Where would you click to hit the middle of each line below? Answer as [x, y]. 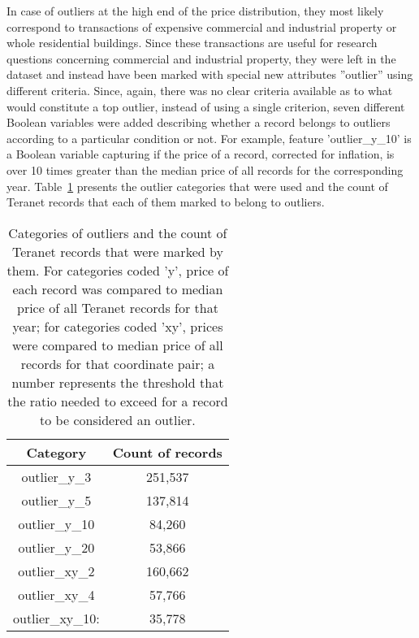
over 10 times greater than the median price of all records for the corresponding [205, 169]
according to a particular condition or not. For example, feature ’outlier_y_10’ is [209, 138]
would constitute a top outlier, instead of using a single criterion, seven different [206, 106]
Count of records [167, 452]
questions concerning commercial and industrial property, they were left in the [201, 58]
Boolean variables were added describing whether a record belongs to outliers [199, 122]
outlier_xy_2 [56, 571]
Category [56, 452]
